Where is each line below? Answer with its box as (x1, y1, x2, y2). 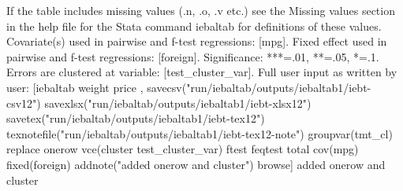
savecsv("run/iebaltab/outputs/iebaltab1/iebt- (147, 79, 371, 95)
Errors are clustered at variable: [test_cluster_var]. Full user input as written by (6, 64, 397, 80)
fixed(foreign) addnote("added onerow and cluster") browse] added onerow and (6, 156, 386, 172)
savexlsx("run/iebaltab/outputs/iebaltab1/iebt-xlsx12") (44, 94, 312, 111)
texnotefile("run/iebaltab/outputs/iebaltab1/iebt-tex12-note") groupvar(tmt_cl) (6, 125, 393, 141)
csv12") (6, 94, 41, 111)
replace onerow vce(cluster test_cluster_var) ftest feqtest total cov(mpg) (6, 141, 359, 157)
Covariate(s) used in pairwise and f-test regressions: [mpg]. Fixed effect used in (6, 33, 387, 50)
